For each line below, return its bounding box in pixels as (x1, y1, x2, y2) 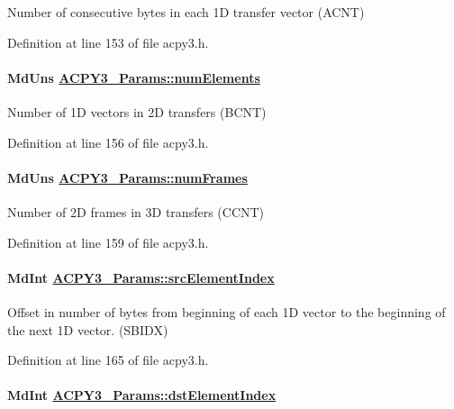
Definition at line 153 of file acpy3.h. (7, 32, 209, 51)
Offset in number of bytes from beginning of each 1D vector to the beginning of (7, 302, 446, 321)
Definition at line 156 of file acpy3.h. (7, 132, 209, 151)
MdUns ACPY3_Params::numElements (7, 68, 260, 86)
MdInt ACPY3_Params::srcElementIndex (7, 268, 275, 286)
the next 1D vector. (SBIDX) (7, 320, 168, 339)
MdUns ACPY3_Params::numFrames (7, 168, 248, 186)
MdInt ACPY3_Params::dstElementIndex (7, 386, 277, 404)
